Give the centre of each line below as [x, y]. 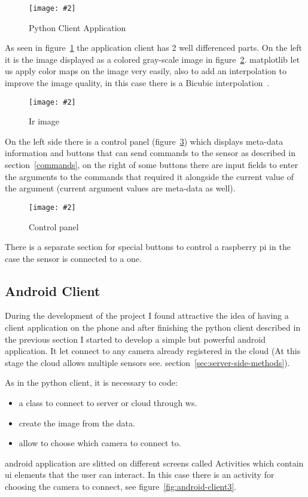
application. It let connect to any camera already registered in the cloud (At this [153, 351]
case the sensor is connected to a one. [73, 258]
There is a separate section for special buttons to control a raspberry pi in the [148, 247]
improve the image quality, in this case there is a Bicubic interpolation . [137, 83]
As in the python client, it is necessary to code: [91, 382]
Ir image [44, 121]
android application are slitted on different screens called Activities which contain [154, 463]
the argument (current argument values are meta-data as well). [120, 188]
